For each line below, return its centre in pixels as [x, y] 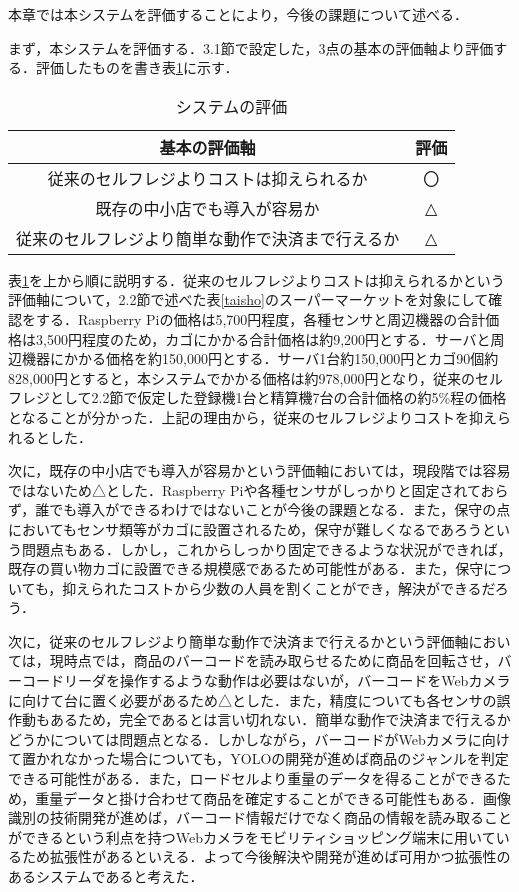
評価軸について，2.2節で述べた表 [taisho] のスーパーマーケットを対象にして [248, 299]
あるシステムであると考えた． [106, 876]
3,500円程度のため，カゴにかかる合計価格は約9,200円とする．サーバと [263, 338]
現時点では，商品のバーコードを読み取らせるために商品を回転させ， [273, 660]
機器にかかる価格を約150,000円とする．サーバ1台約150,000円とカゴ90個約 [260, 358]
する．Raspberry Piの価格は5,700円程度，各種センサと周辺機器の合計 [260, 318]
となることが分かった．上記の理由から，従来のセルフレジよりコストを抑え [252, 416]
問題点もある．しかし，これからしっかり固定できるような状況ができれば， [266, 548]
